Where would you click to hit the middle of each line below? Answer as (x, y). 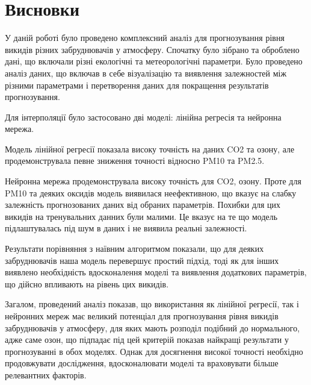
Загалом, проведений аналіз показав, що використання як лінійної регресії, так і (152, 304)
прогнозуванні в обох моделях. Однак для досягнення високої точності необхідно (154, 351)
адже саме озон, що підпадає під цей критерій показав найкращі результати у (147, 340)
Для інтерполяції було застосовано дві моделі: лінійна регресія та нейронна (143, 117)
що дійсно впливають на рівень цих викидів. (87, 283)
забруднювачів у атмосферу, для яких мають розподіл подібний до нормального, (152, 327)
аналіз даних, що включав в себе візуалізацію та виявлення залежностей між (146, 73)
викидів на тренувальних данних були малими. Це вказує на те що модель (141, 216)
